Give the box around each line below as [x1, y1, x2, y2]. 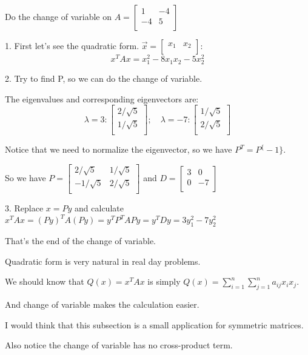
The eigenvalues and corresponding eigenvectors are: [5, 92, 199, 105]
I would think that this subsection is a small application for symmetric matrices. [5, 318, 304, 331]
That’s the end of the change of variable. [5, 234, 156, 247]
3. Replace [5, 202, 44, 214]
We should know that [5, 275, 84, 288]
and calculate [75, 202, 124, 214]
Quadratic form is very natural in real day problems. [5, 254, 201, 267]
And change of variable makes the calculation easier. [5, 298, 199, 311]
